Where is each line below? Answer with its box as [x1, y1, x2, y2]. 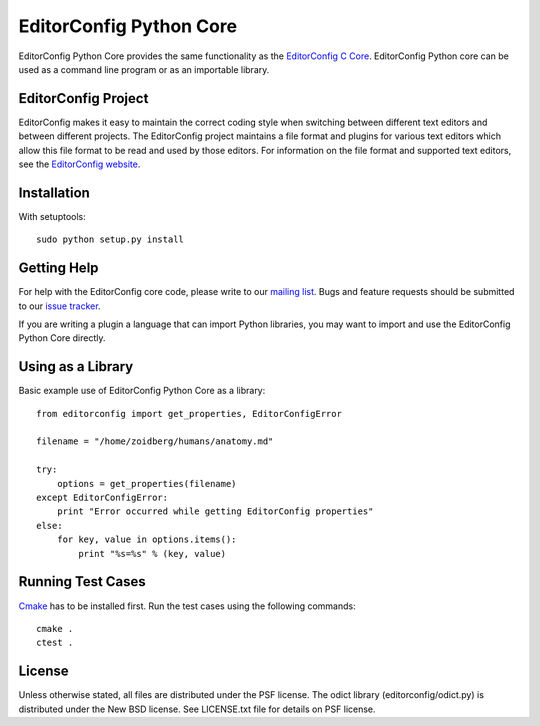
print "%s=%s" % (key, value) [78, 548, 227, 559]
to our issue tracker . [18, 300, 101, 312]
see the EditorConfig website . [18, 158, 141, 170]
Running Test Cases [18, 573, 147, 590]
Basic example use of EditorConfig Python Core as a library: [18, 385, 266, 397]
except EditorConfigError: [36, 492, 169, 504]
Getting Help [18, 260, 99, 277]
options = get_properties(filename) [56, 478, 237, 489]
